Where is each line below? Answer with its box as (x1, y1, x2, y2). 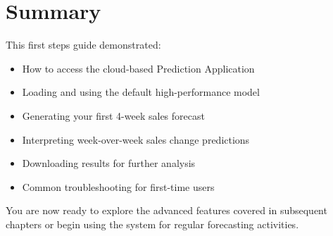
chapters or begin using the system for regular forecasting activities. (6, 216, 299, 231)
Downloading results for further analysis (22, 156, 196, 170)
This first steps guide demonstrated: (6, 37, 161, 52)
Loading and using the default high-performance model (22, 85, 260, 99)
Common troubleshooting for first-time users (22, 179, 215, 194)
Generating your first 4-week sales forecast (22, 108, 205, 123)
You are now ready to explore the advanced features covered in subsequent (6, 203, 327, 218)
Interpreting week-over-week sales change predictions (22, 132, 250, 147)
